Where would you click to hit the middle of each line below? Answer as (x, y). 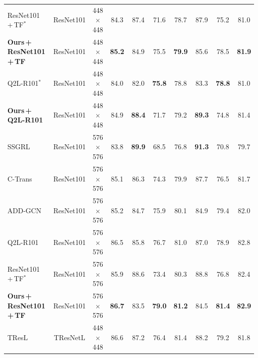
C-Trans (20, 178)
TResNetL (69, 337)
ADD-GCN (25, 210)
